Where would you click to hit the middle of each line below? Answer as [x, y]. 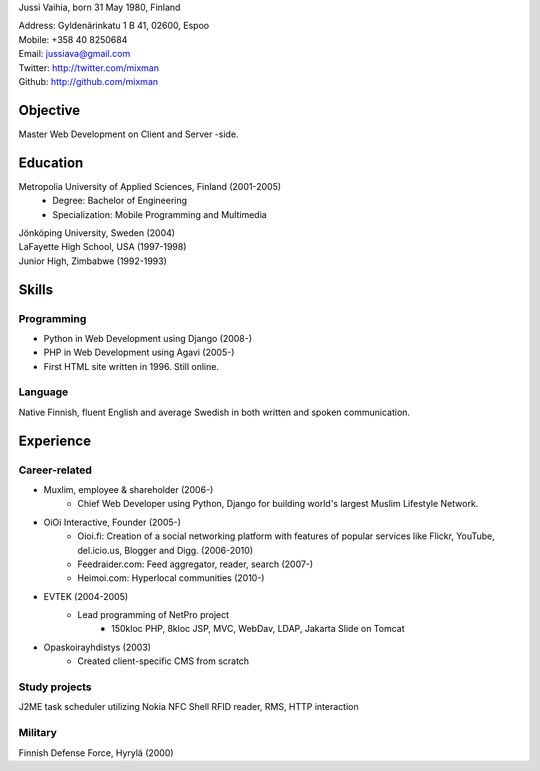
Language [43, 392]
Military [37, 733]
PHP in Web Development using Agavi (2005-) [139, 352]
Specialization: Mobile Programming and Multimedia [159, 214]
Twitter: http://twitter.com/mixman [89, 67]
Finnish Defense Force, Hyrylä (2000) [96, 752]
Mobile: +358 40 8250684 [73, 39]
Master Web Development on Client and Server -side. [128, 134]
